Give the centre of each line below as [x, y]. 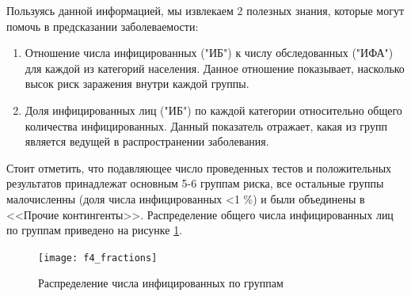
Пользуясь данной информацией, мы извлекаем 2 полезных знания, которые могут [205, 10]
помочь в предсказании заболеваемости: [103, 26]
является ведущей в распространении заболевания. [147, 141]
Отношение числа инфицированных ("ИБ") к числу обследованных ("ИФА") [209, 53]
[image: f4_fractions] [98, 258]
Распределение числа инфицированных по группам [161, 283]
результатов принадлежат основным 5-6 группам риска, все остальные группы [195, 183]
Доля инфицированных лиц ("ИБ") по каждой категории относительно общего [213, 110]
